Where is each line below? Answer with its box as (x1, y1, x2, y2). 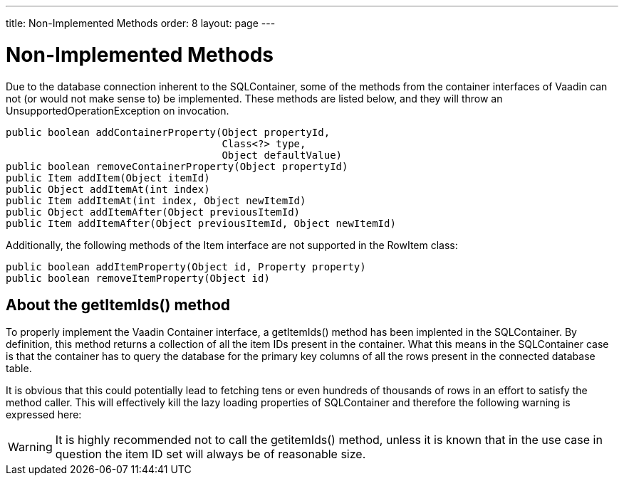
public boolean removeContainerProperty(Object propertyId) (6, 160, 348, 172)
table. (6, 362, 32, 375)
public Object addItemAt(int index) (6, 183, 210, 195)
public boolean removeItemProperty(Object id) (6, 272, 270, 284)
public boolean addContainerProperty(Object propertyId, (6, 126, 331, 138)
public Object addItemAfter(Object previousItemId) (6, 206, 301, 218)
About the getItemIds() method (6, 295, 231, 314)
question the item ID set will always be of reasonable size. (55, 447, 366, 462)
